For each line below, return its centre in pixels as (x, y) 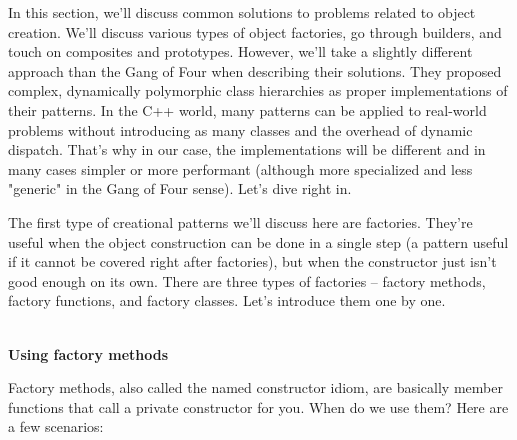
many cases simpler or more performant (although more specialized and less (240, 168)
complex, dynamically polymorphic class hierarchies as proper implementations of (258, 90)
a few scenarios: (56, 426)
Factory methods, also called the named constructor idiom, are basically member (255, 387)
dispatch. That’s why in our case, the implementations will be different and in (247, 149)
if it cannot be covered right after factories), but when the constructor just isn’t (252, 261)
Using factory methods (88, 353)
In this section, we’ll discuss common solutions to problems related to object (242, 12)
